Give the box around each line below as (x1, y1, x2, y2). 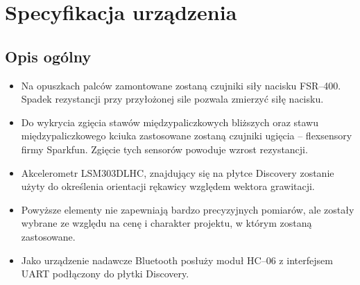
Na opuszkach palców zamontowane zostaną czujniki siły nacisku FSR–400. (21, 78, 341, 92)
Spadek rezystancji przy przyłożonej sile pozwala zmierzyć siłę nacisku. (21, 92, 324, 106)
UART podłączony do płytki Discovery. (21, 266, 189, 281)
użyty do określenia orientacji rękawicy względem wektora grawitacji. (21, 179, 315, 193)
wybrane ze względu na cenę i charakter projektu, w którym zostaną (21, 216, 312, 230)
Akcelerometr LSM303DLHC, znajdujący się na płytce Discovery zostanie (21, 165, 334, 180)
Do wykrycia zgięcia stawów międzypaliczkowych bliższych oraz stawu (21, 114, 318, 129)
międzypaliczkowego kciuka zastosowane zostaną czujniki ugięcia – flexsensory (21, 128, 352, 143)
